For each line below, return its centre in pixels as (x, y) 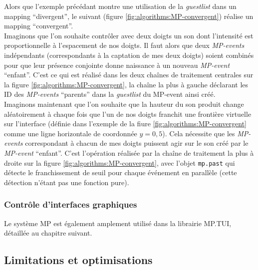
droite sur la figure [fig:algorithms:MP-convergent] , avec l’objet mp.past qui (120, 162)
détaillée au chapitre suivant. (48, 233)
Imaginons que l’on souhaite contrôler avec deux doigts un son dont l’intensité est (129, 35)
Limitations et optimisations (78, 260)
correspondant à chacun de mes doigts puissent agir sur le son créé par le (137, 143)
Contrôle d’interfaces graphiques (71, 204)
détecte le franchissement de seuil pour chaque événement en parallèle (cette (121, 172)
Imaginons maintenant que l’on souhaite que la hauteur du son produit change (124, 104)
